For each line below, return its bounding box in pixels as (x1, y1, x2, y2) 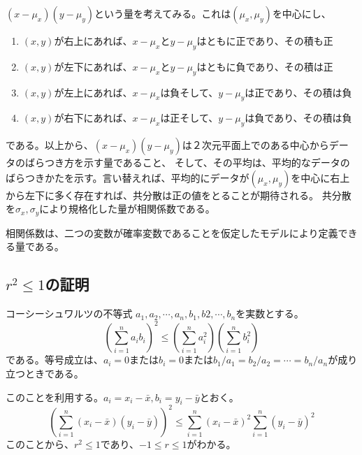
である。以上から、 (6, 138, 94, 152)
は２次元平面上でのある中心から (182, 138, 329, 152)
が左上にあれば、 (54, 85, 133, 99)
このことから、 (6, 436, 74, 451)
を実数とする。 (236, 306, 304, 321)
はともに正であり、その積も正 (196, 34, 333, 48)
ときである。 (24, 366, 84, 380)
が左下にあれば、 (54, 59, 133, 73)
